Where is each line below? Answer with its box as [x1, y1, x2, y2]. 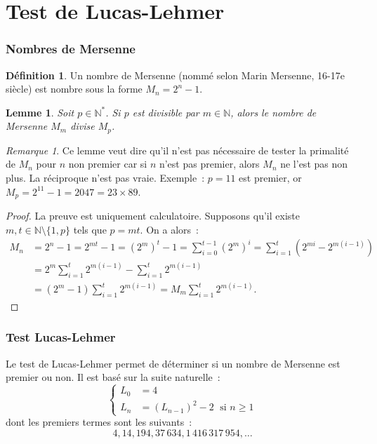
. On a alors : [140, 222, 199, 236]
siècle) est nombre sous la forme [6, 81, 143, 96]
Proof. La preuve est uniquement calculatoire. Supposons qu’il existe [6, 208, 300, 223]
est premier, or [239, 170, 302, 185]
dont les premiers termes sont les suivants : [6, 415, 192, 429]
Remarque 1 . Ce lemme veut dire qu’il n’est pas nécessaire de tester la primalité [6, 142, 349, 157]
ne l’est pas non [280, 156, 348, 171]
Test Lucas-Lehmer [6, 328, 116, 346]
